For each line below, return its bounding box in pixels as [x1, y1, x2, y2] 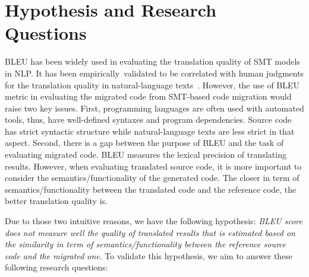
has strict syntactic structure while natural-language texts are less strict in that [5, 125, 295, 137]
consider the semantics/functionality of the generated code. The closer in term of [5, 171, 299, 184]
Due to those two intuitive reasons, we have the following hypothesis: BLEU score [5, 215, 302, 227]
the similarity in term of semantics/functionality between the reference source [5, 238, 286, 250]
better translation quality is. [5, 195, 108, 207]
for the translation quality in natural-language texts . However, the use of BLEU [5, 78, 300, 91]
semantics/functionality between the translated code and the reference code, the [5, 183, 297, 195]
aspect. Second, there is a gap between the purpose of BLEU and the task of [5, 136, 284, 149]
